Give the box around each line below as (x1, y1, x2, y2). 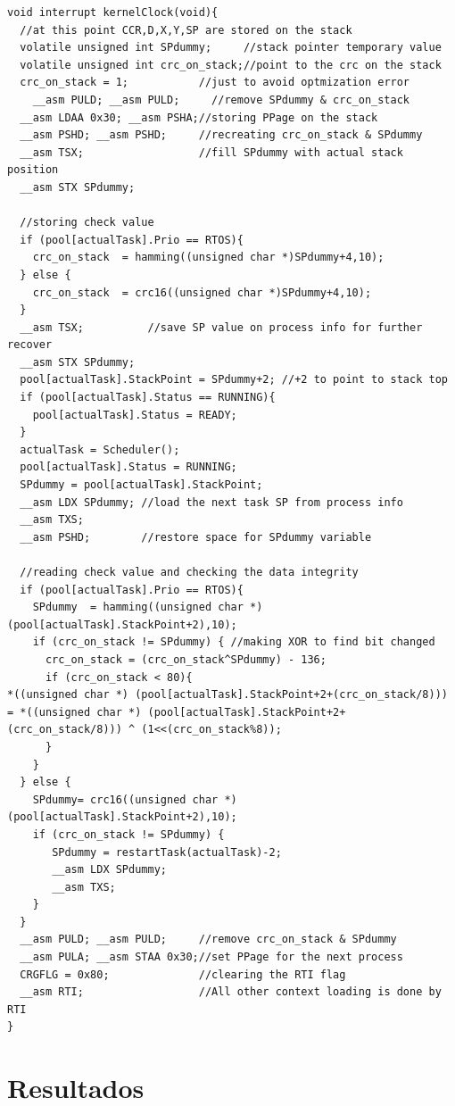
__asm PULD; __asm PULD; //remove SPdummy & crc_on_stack (32, 93, 410, 106)
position (7, 163, 59, 177)
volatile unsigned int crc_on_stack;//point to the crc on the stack (20, 58, 442, 71)
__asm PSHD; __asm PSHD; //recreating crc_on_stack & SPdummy (20, 129, 423, 142)
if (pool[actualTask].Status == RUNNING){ (20, 391, 276, 404)
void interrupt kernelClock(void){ (7, 6, 219, 19)
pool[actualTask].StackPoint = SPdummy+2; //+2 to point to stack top (20, 373, 448, 387)
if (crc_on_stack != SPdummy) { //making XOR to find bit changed (32, 636, 435, 649)
